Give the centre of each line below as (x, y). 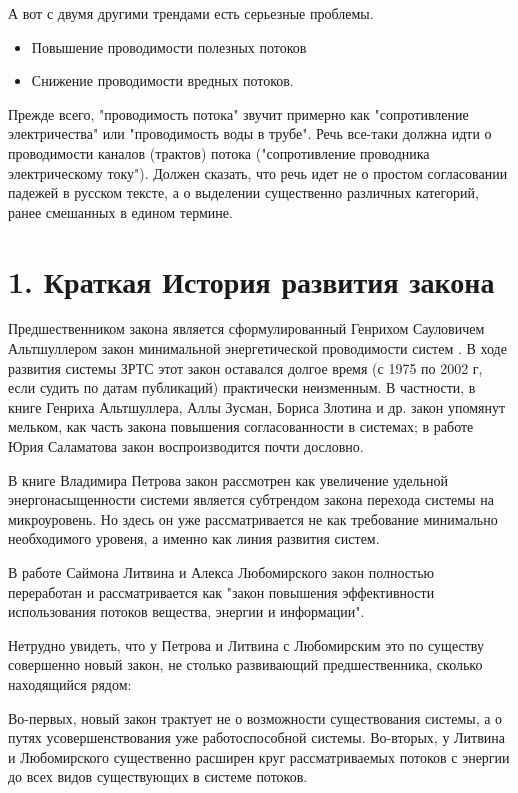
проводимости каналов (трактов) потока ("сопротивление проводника (219, 152)
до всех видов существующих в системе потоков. (158, 776)
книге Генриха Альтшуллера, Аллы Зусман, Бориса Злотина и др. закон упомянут (257, 406)
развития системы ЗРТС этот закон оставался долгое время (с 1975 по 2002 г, (245, 367)
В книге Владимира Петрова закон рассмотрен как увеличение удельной (228, 479)
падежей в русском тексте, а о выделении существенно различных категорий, (243, 192)
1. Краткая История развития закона (251, 280)
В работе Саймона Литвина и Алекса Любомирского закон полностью (221, 572)
